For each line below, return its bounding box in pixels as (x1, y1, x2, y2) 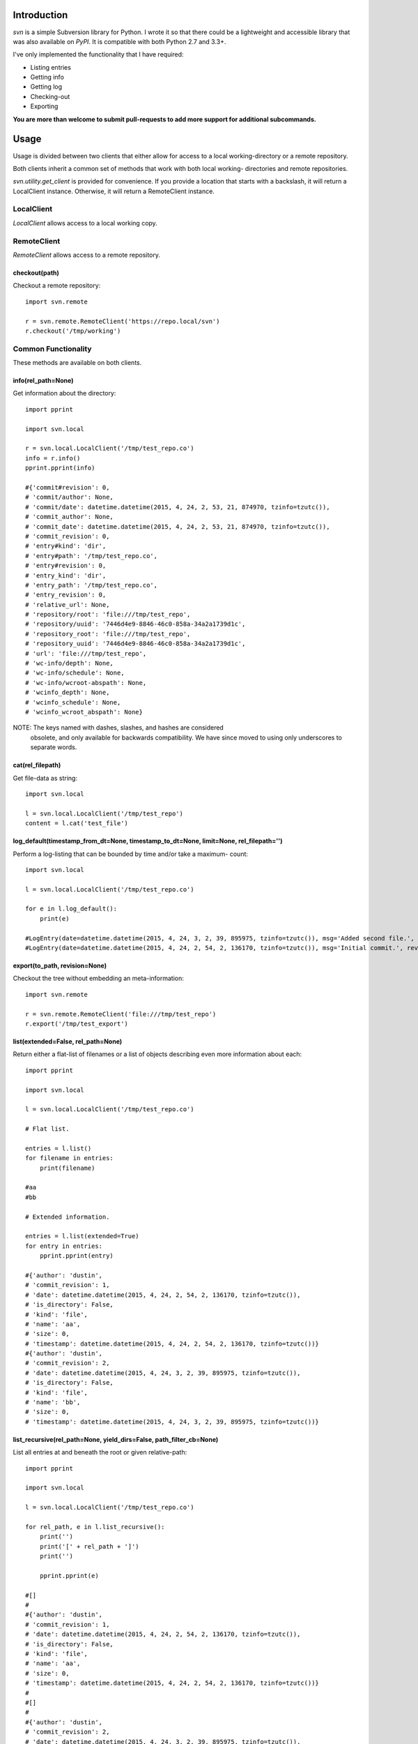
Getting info (30, 73, 64, 82)
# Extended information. (25, 1212, 110, 1221)
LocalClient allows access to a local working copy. (13, 218, 158, 227)
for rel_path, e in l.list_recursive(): (25, 1523, 165, 1531)
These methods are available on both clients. (13, 359, 142, 367)
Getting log (30, 82, 63, 91)
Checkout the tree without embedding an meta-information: (13, 974, 185, 983)
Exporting (30, 102, 59, 111)
